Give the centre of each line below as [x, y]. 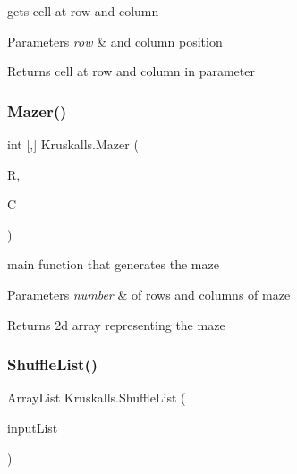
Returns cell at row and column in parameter [131, 71]
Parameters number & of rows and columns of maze [149, 294]
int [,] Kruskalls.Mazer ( [73, 144]
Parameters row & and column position [115, 41]
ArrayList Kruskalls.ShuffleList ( [97, 398]
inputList [33, 427]
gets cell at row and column [83, 11]
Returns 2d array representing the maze [116, 324]
